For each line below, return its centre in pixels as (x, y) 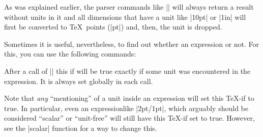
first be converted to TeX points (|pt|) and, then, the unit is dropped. (113, 27)
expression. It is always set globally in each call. (79, 81)
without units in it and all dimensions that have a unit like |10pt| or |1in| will (125, 17)
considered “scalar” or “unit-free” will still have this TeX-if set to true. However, (129, 118)
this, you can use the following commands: (70, 54)
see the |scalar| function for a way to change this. (81, 128)
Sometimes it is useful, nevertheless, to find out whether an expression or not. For (132, 44)
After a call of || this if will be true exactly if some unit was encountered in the (127, 71)
